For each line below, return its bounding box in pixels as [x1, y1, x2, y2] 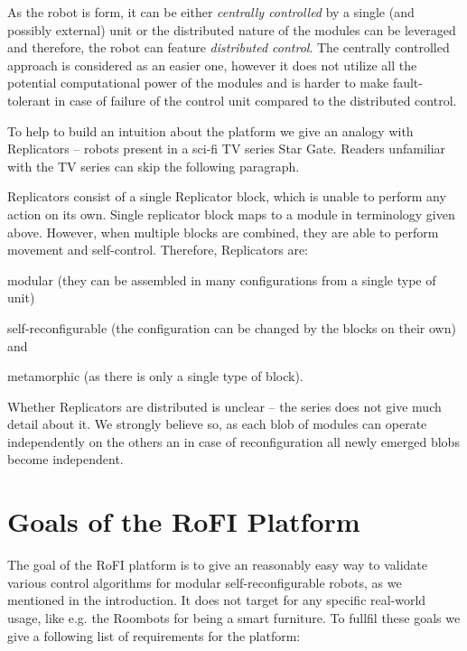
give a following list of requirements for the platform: [7, 626, 301, 645]
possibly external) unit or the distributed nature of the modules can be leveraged [7, 20, 456, 39]
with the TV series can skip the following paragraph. [7, 156, 300, 175]
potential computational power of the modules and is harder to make [7, 73, 389, 92]
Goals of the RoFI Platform [7, 503, 360, 540]
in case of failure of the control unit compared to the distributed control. [54, 90, 457, 109]
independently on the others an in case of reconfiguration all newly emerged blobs [7, 432, 460, 451]
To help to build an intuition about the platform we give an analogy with [7, 121, 414, 140]
